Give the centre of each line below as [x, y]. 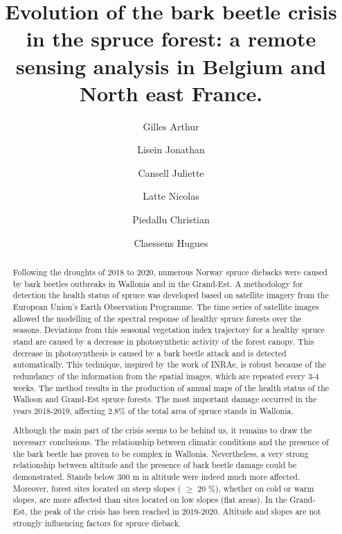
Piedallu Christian [171, 219]
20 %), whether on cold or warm [256, 488]
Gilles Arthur [171, 126]
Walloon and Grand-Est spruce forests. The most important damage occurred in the [165, 399]
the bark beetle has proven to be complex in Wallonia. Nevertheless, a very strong [161, 453]
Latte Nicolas [171, 196]
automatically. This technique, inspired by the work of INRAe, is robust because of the [169, 364]
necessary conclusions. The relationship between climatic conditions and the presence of [171, 442]
